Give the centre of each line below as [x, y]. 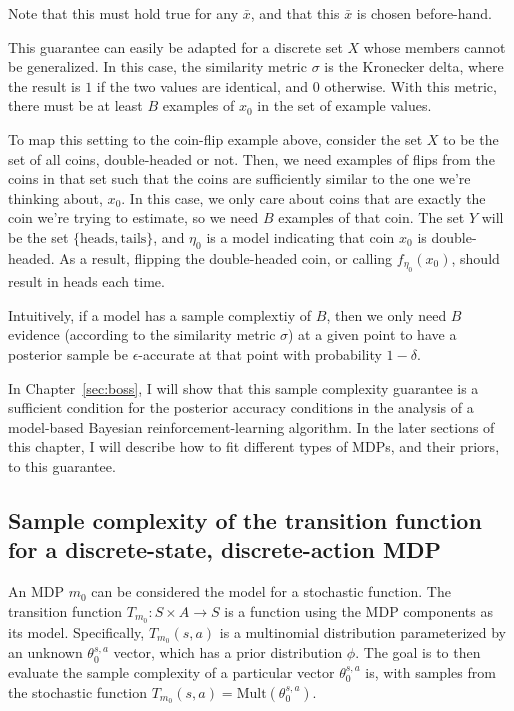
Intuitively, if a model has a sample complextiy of [160, 314]
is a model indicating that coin [300, 236]
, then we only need [386, 314]
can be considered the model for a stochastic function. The [271, 591]
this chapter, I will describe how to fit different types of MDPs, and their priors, [254, 446]
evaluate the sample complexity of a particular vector [171, 671]
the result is [44, 85]
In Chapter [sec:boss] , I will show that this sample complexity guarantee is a [243, 387]
